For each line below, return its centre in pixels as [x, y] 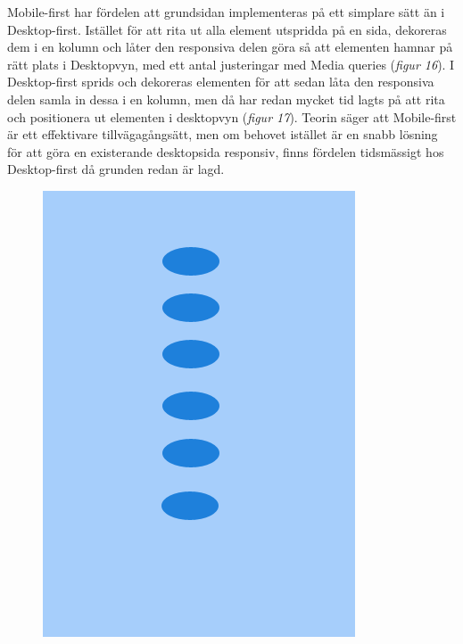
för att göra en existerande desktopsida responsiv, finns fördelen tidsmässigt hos [226, 151]
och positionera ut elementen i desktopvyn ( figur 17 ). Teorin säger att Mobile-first [232, 116]
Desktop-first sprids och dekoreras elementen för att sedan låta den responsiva [221, 82]
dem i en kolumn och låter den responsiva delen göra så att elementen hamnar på [230, 47]
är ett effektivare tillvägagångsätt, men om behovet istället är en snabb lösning [223, 134]
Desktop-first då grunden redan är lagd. [116, 169]
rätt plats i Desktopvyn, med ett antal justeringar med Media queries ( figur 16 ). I [231, 64]
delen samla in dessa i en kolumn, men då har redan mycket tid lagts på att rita [226, 99]
